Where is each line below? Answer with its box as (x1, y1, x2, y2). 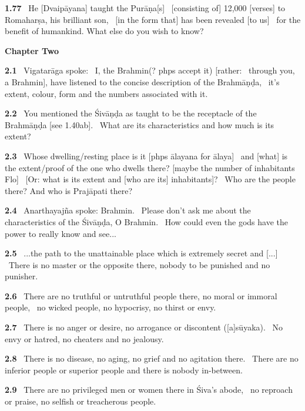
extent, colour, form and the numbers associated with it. (5, 87, 208, 99)
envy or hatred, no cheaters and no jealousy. (5, 332, 164, 345)
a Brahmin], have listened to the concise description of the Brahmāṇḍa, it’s (5, 75, 280, 88)
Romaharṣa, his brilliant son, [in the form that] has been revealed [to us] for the (5, 13, 301, 25)
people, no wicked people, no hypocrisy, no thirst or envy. (5, 301, 216, 313)
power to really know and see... (5, 227, 116, 239)
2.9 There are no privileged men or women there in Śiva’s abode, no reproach (5, 383, 293, 396)
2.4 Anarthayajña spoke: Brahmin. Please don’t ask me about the (5, 204, 251, 216)
